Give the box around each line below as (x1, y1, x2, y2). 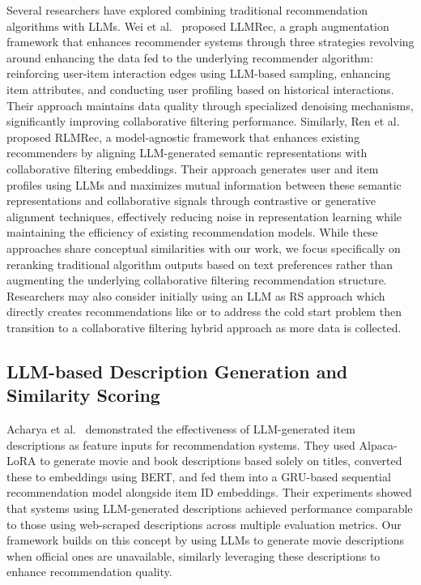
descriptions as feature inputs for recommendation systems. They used (6, 436, 355, 453)
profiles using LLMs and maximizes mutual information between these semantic (6, 176, 402, 193)
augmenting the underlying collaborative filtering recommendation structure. (6, 271, 387, 288)
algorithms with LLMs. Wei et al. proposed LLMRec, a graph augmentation (6, 17, 389, 34)
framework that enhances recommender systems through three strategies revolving (6, 33, 415, 50)
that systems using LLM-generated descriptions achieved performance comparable (6, 500, 413, 517)
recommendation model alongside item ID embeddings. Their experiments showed (6, 484, 412, 501)
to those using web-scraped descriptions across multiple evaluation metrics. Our (6, 515, 402, 532)
